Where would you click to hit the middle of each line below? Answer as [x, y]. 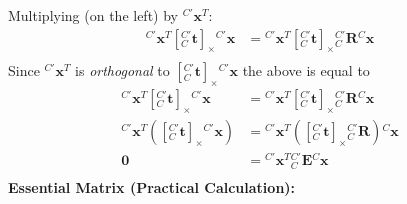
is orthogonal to [122, 70]
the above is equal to [306, 70]
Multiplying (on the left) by [93, 15]
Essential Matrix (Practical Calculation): [152, 187]
